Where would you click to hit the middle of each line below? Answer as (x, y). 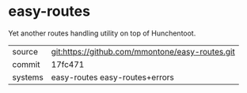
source (25, 51)
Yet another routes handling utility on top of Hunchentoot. (102, 33)
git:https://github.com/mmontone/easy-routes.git (143, 51)
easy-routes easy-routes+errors (112, 77)
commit (26, 64)
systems (28, 77)
